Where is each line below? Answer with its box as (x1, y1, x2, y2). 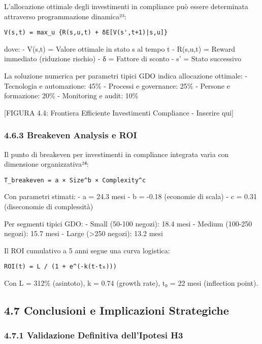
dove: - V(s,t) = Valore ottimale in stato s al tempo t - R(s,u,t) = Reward (4, 43, 235, 54)
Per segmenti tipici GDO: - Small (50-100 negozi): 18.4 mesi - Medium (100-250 (4, 218, 252, 228)
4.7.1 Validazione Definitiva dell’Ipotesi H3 (4, 329, 183, 341)
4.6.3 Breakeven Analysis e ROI (4, 129, 137, 141)
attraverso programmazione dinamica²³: (4, 11, 126, 21)
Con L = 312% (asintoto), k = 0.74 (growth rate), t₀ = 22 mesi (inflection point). (4, 278, 258, 288)
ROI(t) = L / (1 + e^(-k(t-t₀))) (4, 263, 117, 271)
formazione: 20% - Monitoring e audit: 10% (4, 90, 139, 101)
